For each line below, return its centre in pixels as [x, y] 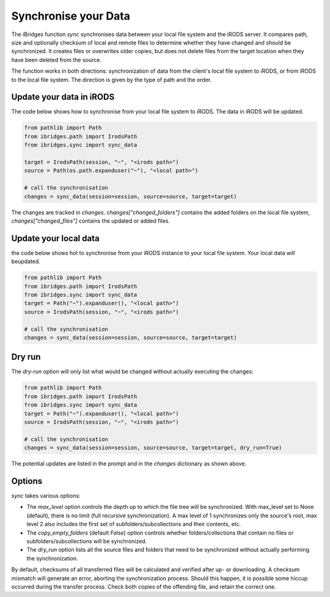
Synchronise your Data [71, 16]
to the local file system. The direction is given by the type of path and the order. [112, 80]
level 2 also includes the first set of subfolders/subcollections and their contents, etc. [134, 524]
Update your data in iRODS [63, 97]
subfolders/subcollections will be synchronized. [87, 541]
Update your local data [56, 238]
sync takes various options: [46, 496]
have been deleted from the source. [57, 60]
